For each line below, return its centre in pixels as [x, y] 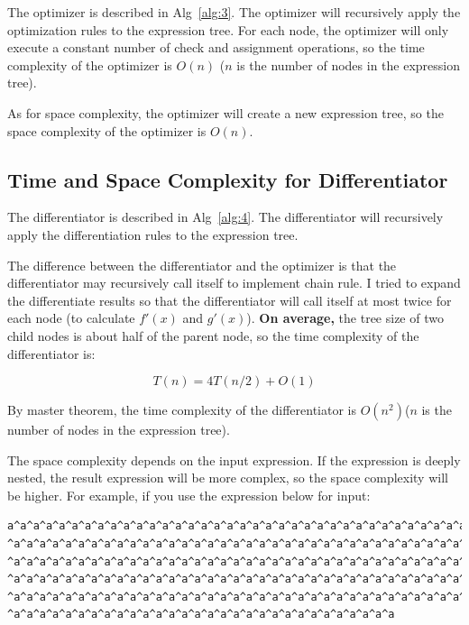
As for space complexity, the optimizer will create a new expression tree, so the [225, 112]
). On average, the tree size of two [345, 318]
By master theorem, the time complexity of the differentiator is [182, 410]
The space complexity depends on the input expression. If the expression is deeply [234, 460]
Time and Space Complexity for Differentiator [228, 179]
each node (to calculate [71, 318]
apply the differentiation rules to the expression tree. [153, 234]
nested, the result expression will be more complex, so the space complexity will [228, 478]
